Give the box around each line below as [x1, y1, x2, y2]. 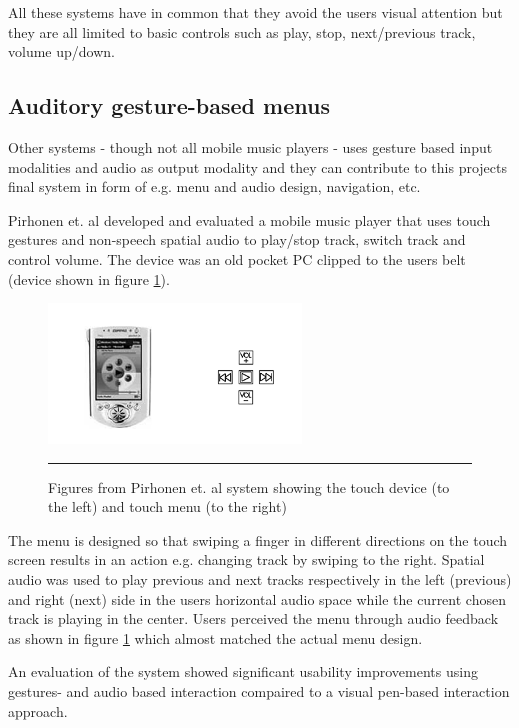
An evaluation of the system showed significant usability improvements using [8, 661, 478, 682]
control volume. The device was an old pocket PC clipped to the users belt [8, 248, 466, 269]
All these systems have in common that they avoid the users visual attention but [8, 2, 503, 22]
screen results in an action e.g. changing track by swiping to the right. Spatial [8, 549, 485, 570]
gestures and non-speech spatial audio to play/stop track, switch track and [8, 229, 466, 250]
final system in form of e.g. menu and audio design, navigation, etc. [8, 176, 421, 197]
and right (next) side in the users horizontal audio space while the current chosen [8, 588, 506, 609]
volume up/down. [8, 41, 115, 62]
